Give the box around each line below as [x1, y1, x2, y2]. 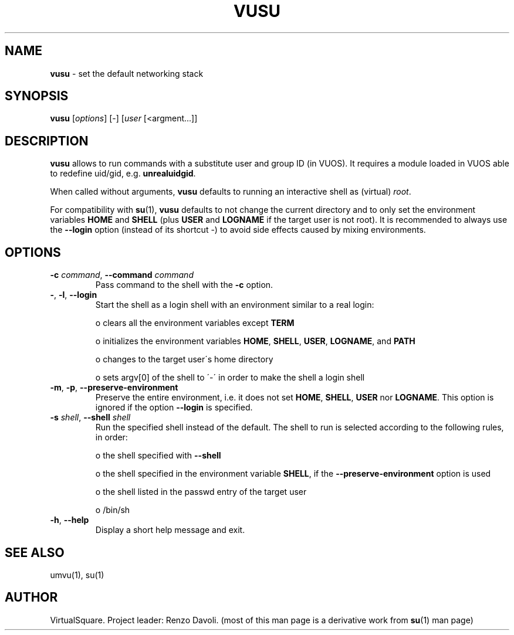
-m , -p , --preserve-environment [50, 382, 178, 393]
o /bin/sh [95, 505, 130, 515]
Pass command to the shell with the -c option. [95, 280, 273, 290]
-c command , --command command [50, 270, 194, 280]
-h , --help [50, 515, 89, 525]
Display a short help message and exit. [95, 525, 245, 535]
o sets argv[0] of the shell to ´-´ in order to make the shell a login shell [95, 372, 365, 383]
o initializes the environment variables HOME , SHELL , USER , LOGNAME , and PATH [95, 336, 415, 347]
